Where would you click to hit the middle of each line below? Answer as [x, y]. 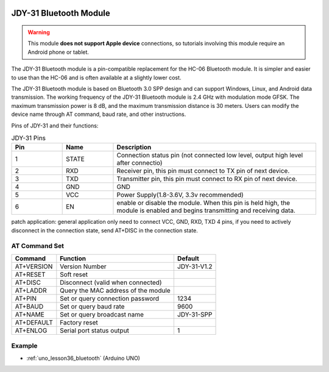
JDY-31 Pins [28, 138]
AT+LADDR [31, 290]
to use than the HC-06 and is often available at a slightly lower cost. [96, 77]
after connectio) [140, 163]
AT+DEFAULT [34, 322]
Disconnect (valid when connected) [111, 282]
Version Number [83, 266]
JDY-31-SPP [195, 314]
